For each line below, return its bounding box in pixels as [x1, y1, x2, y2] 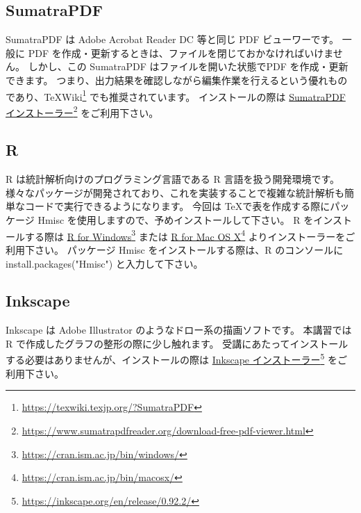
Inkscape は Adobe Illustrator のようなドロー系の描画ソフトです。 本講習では [6, 323, 352, 337]
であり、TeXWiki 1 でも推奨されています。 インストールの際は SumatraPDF [6, 87, 346, 104]
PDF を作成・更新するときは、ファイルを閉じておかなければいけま [28, 45, 333, 60]
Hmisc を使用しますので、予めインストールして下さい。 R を [37, 213, 314, 227]
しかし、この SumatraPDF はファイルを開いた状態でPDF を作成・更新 [28, 59, 349, 74]
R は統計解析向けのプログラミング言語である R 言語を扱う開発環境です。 [6, 172, 340, 186]
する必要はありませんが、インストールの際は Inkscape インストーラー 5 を [6, 350, 337, 367]
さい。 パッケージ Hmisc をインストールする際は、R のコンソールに [34, 242, 344, 256]
